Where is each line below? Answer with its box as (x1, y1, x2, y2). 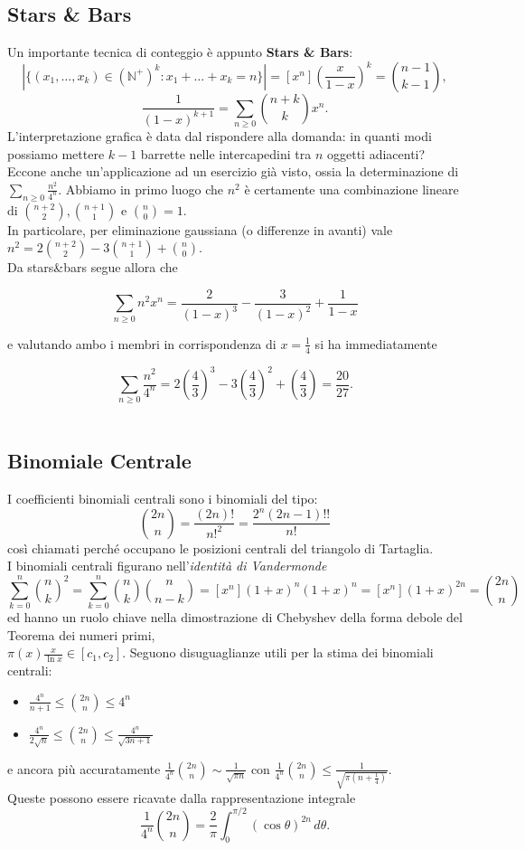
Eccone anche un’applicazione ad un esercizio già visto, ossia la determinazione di (7, 162, 459, 181)
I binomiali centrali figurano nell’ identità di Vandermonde (7, 556, 327, 575)
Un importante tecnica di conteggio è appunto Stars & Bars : (7, 42, 353, 61)
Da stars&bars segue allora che (7, 258, 178, 277)
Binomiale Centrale (7, 447, 192, 475)
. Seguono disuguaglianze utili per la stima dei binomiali (122, 643, 434, 662)
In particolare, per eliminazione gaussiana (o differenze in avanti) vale (7, 220, 393, 239)
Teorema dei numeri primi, (7, 625, 155, 644)
